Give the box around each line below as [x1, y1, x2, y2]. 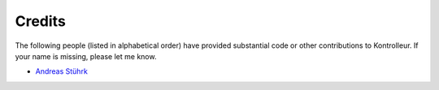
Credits [15, 12, 67, 30]
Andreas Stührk [35, 66, 89, 76]
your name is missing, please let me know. [15, 51, 157, 61]
